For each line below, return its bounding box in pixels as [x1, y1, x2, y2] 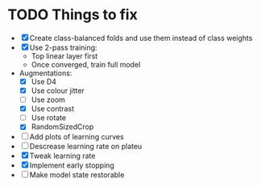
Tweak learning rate [29, 151, 96, 161]
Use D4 [31, 76, 57, 86]
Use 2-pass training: [29, 42, 97, 52]
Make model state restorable [29, 170, 125, 180]
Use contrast [31, 104, 74, 114]
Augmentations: [19, 68, 72, 78]
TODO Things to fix [7, 6, 138, 24]
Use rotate [31, 113, 67, 123]
